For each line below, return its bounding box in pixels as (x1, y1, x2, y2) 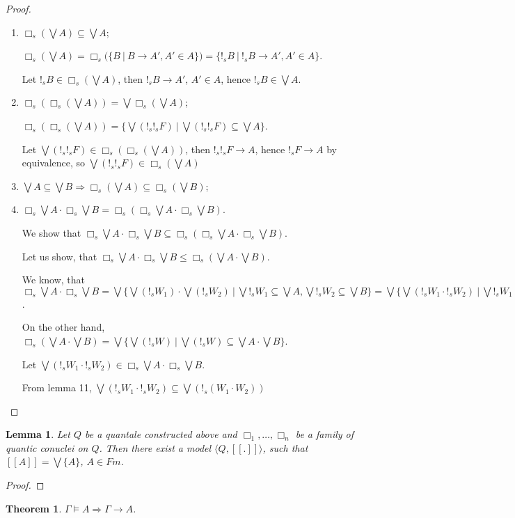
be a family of (295, 427, 354, 441)
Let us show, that (22, 249, 97, 263)
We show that (22, 225, 81, 240)
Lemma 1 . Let (6, 427, 70, 441)
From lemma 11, (22, 380, 92, 395)
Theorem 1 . (6, 501, 62, 515)
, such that (262, 440, 308, 455)
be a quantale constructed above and (84, 427, 237, 441)
